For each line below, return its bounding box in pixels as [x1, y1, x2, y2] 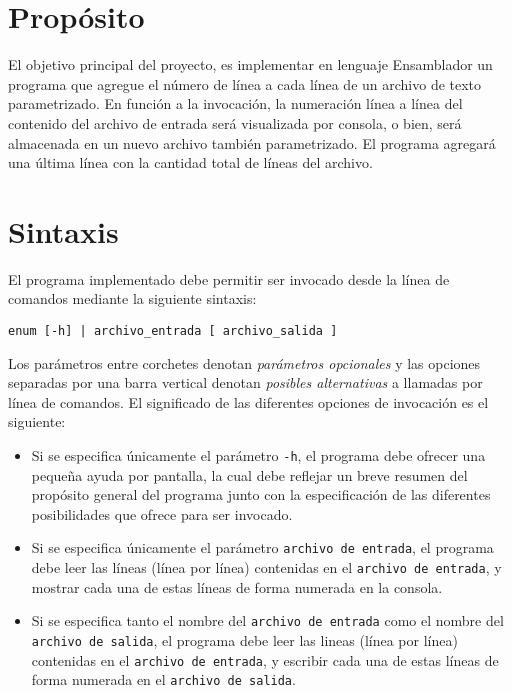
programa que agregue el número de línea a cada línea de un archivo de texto [8, 73, 482, 94]
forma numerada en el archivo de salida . [31, 669, 296, 690]
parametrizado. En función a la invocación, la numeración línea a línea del [8, 93, 463, 114]
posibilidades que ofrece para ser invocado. [31, 503, 293, 524]
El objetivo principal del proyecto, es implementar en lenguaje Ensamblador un [8, 54, 493, 75]
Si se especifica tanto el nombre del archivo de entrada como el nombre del [31, 610, 504, 631]
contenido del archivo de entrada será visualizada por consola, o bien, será [8, 112, 462, 133]
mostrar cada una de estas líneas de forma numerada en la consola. [31, 576, 443, 597]
